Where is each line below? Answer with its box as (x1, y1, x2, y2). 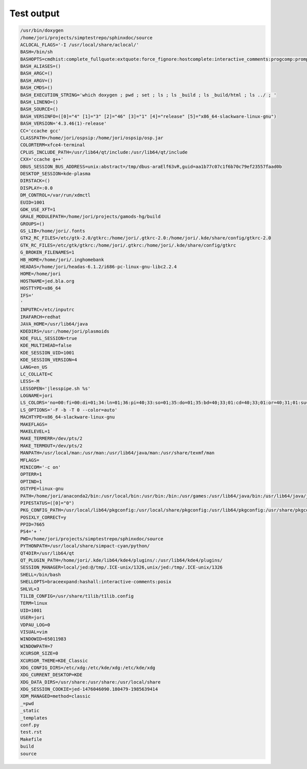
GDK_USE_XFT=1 (20, 206, 56, 212)
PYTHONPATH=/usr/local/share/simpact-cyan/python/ (20, 543, 150, 549)
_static (20, 708, 39, 714)
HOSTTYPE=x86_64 (20, 285, 61, 291)
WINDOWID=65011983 (20, 636, 67, 642)
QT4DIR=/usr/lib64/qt (20, 550, 75, 556)
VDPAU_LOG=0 (20, 622, 51, 628)
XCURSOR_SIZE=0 (20, 650, 58, 656)
